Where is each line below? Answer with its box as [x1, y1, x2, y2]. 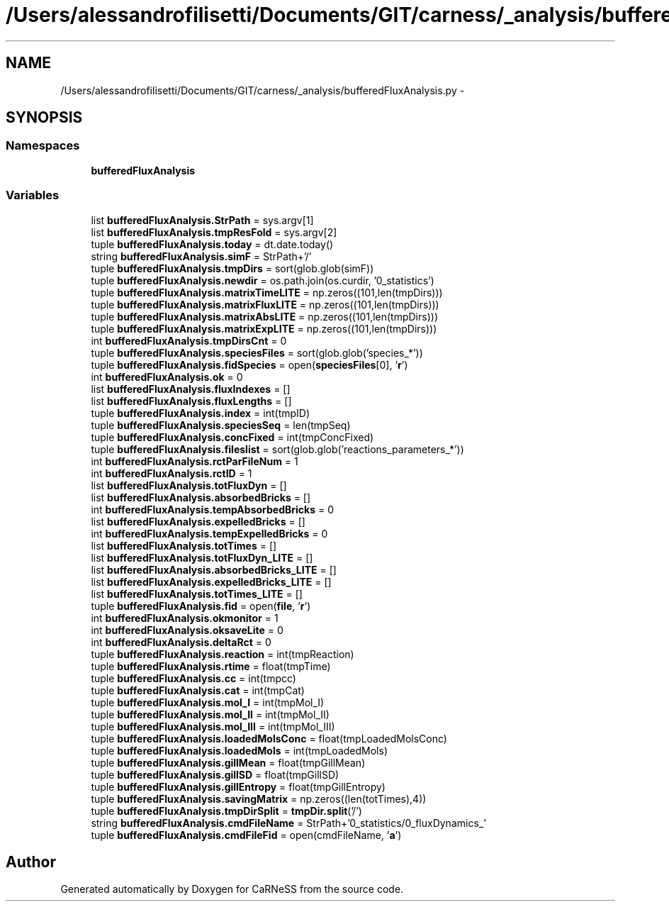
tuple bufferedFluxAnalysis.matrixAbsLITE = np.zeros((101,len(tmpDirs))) [91, 310, 438, 323]
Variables [6, 188, 60, 203]
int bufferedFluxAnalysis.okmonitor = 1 [91, 611, 279, 624]
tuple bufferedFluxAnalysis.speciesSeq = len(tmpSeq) [91, 418, 351, 431]
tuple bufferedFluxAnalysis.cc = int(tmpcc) [91, 672, 296, 684]
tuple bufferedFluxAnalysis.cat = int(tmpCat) [91, 684, 305, 696]
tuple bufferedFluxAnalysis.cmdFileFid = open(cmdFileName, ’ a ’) [91, 828, 402, 841]
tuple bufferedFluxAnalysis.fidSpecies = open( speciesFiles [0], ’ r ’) [91, 358, 408, 371]
